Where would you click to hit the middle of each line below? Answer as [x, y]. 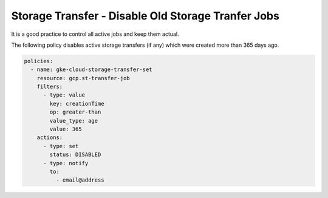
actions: [50, 138]
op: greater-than [75, 112]
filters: [50, 87]
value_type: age [74, 121]
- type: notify [66, 163]
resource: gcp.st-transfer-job [83, 78]
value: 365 [66, 129]
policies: [39, 61]
